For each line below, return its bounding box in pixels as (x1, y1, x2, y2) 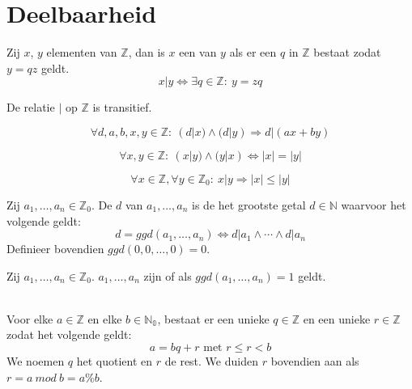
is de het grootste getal (192, 196, 306, 213)
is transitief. (92, 99, 152, 116)
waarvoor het (341, 196, 406, 213)
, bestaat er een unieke (157, 310, 270, 327)
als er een (229, 44, 277, 61)
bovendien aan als (270, 353, 359, 370)
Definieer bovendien (6, 240, 104, 257)
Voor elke (6, 310, 53, 327)
